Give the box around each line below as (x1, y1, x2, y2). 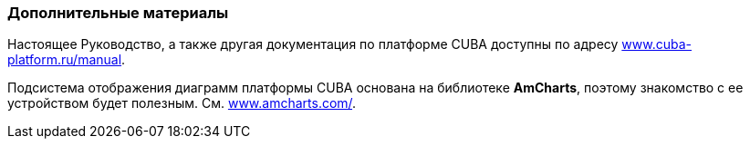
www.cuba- (621, 36, 692, 53)
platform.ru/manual (7, 52, 122, 68)
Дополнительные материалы (7, 4, 229, 22)
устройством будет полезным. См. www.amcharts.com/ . (7, 95, 357, 112)
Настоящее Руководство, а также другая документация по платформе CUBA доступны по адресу (7, 36, 619, 53)
